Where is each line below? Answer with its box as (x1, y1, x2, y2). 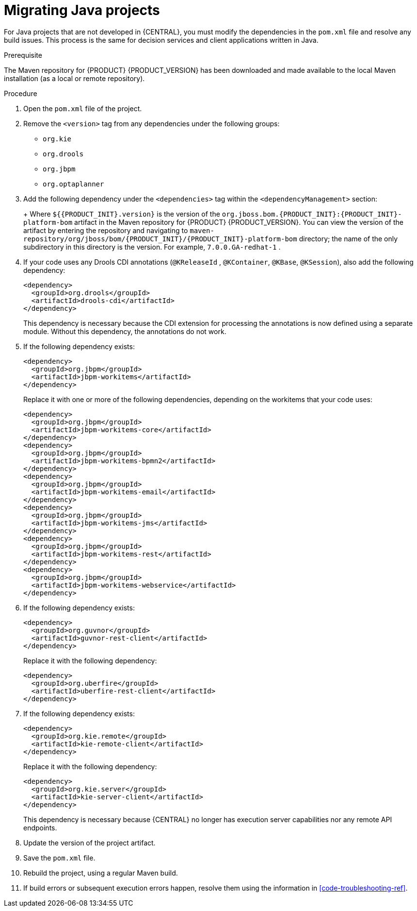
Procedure (4, 89, 37, 98)
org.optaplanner (43, 180, 104, 188)
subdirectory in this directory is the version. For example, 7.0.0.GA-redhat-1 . (23, 242, 281, 251)
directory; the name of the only (299, 234, 398, 243)
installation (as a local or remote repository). (4, 74, 145, 83)
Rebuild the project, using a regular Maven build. (23, 868, 178, 877)
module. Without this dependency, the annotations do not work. (23, 327, 226, 336)
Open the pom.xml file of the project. (23, 104, 142, 113)
